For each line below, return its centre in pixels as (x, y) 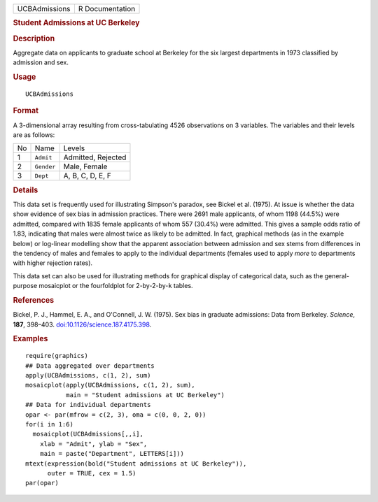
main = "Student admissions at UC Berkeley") (145, 395)
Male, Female (85, 166)
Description (34, 38)
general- (337, 275)
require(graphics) (57, 356)
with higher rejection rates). (53, 263)
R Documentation (107, 9)
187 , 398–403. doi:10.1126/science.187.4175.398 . (82, 324)
